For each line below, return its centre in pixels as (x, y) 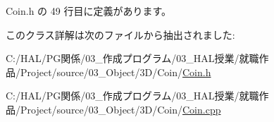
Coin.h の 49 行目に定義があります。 (89, 11)
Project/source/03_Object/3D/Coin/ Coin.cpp (120, 109)
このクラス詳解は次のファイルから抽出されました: (120, 34)
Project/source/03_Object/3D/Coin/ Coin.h (116, 72)
